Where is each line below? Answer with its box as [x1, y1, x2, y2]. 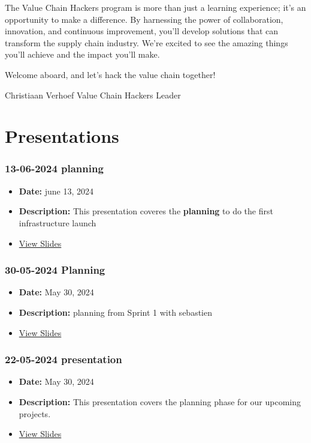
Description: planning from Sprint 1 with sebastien [19, 306, 212, 318]
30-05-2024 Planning [5, 262, 105, 277]
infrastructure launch [19, 216, 96, 229]
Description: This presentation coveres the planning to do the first [19, 205, 273, 217]
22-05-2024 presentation [5, 352, 122, 367]
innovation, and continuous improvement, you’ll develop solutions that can [5, 25, 279, 37]
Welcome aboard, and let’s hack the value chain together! [5, 68, 216, 80]
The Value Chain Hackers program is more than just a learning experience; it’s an [5, 1, 306, 13]
